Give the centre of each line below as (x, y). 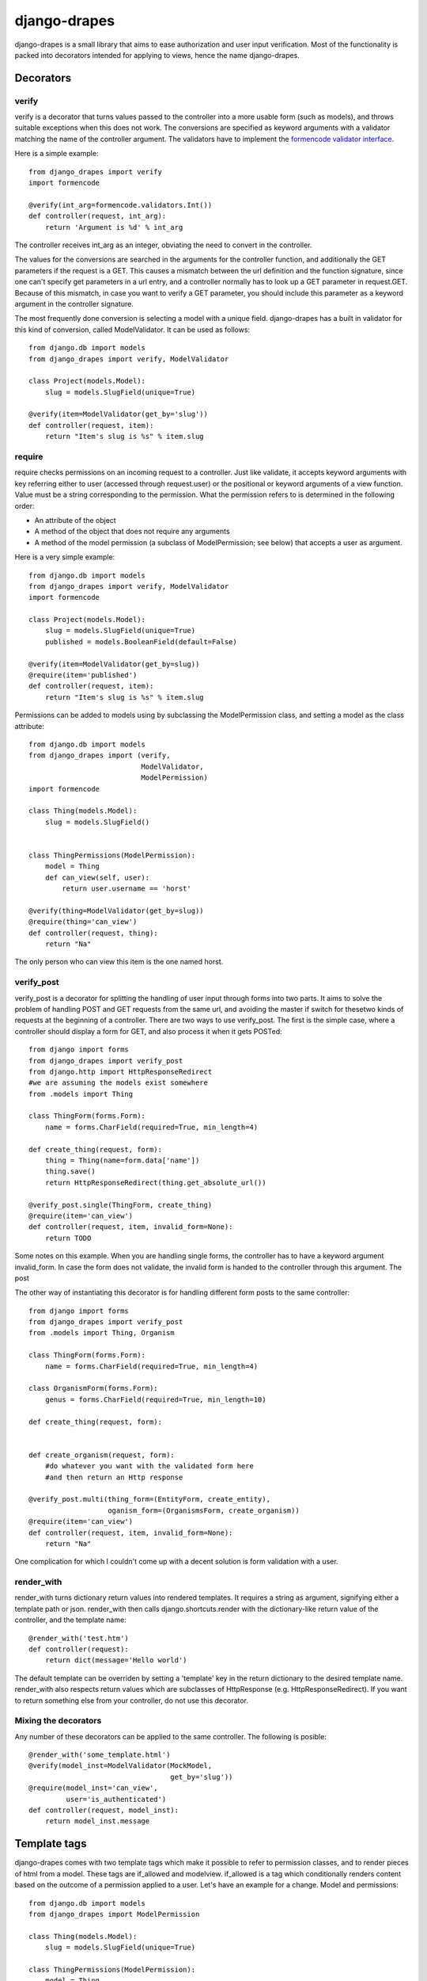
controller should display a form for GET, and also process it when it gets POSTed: (148, 1031)
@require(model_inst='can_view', (93, 1788)
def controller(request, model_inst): (104, 1810)
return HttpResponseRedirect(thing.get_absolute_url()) (155, 1182)
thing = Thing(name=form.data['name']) (122, 1160)
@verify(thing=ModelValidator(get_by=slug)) (117, 910)
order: (25, 506)
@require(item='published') (83, 675)
